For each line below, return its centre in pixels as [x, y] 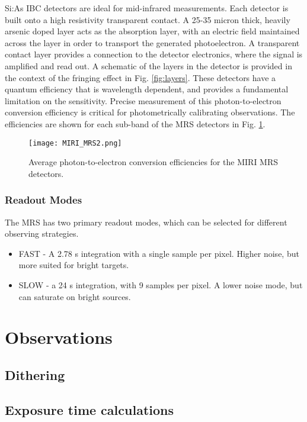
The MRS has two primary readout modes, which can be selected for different [146, 222]
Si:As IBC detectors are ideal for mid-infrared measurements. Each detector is [147, 8]
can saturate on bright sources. [75, 296]
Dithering [35, 374]
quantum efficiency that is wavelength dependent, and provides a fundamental [147, 89]
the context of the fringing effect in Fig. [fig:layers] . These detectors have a [140, 77]
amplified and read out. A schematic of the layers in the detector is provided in [148, 65]
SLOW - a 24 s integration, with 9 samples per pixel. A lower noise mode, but [161, 284]
